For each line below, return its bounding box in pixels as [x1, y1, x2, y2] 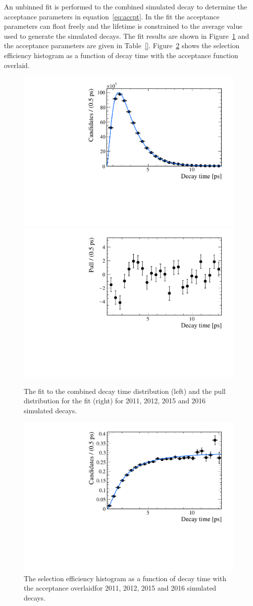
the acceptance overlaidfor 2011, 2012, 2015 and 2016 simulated [24, 583, 216, 593]
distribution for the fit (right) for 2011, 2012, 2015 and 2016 [24, 395, 206, 406]
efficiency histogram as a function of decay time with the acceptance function [4, 50, 239, 60]
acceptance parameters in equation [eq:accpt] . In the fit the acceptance [4, 11, 220, 21]
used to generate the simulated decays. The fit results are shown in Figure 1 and [4, 30, 250, 41]
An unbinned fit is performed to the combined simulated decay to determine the [4, 1, 248, 11]
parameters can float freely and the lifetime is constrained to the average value [4, 21, 243, 31]
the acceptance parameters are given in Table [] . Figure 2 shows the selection [4, 40, 240, 51]
